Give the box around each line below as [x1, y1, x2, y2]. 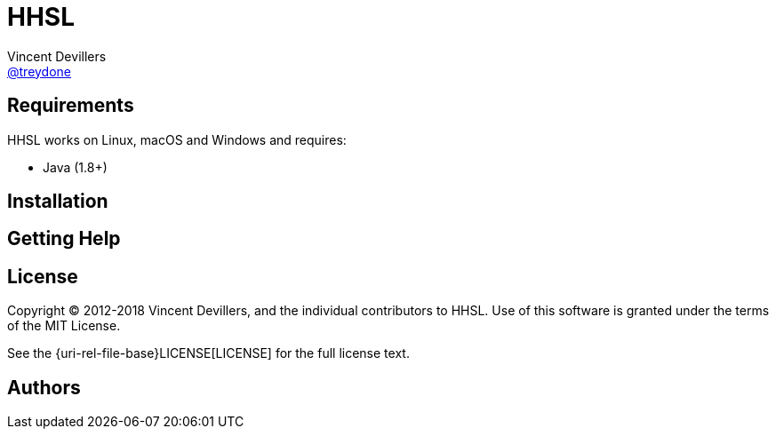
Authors [7, 376, 81, 399]
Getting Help [7, 227, 121, 250]
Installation [7, 190, 108, 213]
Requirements [7, 94, 134, 117]
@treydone [7, 63, 72, 79]
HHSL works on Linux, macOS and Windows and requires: [7, 131, 347, 147]
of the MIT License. [7, 318, 121, 334]
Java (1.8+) [43, 159, 108, 175]
